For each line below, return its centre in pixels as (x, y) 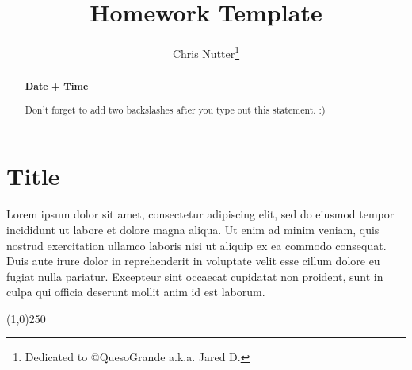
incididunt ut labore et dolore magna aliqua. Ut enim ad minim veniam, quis (193, 229)
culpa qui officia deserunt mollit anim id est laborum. (136, 292)
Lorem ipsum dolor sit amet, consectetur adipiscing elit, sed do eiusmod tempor (200, 214)
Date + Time (57, 87)
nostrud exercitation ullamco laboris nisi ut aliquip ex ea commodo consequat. (196, 245)
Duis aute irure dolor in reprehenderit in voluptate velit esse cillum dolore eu (193, 261)
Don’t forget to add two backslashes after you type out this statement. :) (175, 109)
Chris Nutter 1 (206, 52)
